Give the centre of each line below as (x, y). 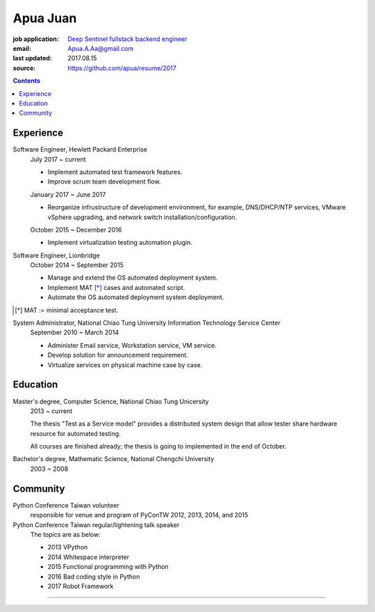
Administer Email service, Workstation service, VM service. (132, 345)
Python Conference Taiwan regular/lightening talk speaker (96, 524)
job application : (36, 39)
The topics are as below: (65, 534)
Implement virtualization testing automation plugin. (120, 243)
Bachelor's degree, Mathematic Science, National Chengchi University (114, 459)
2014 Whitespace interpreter (89, 557)
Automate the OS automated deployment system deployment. (136, 297)
